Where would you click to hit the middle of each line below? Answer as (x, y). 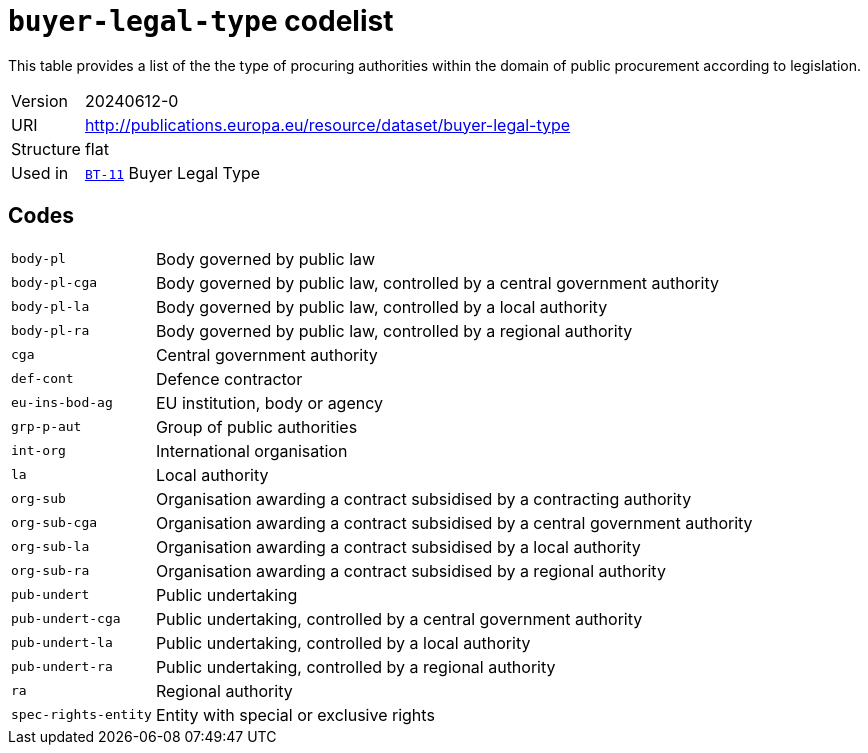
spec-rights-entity (81, 715)
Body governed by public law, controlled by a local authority (381, 306)
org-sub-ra (50, 571)
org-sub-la (50, 547)
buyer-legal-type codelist (201, 21)
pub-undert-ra (62, 667)
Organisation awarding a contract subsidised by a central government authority (454, 522)
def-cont (42, 379)
